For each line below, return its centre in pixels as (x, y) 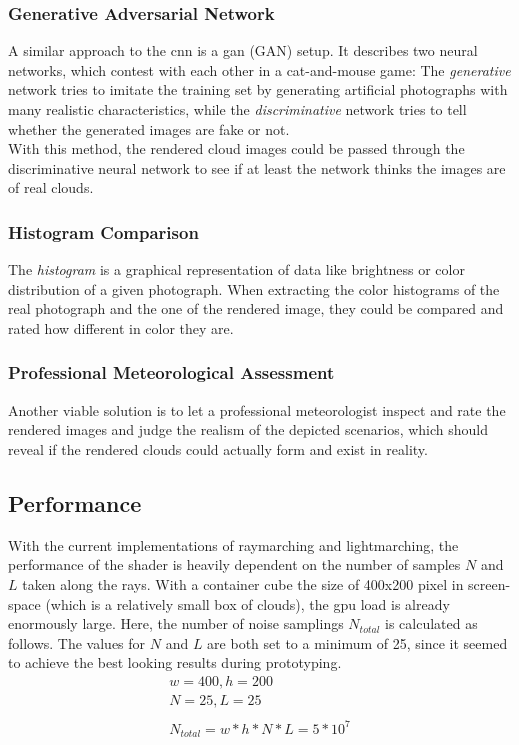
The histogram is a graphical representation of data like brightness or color (236, 269)
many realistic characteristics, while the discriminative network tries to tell (237, 109)
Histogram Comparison (103, 231)
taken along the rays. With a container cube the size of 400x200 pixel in (243, 583)
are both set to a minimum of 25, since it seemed (357, 642)
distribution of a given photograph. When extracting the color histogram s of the (254, 288)
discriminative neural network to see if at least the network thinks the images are (257, 167)
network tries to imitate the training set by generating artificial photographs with (258, 89)
